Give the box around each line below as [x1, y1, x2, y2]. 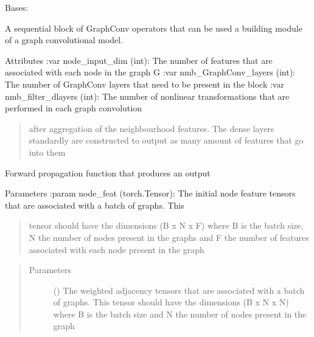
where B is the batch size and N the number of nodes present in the [53, 307, 307, 320]
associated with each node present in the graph [29, 243, 204, 255]
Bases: [5, 1, 29, 13]
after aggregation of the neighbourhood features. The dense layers [29, 122, 274, 134]
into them [29, 145, 66, 158]
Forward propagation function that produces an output [5, 166, 211, 179]
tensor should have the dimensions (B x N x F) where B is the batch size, [29, 219, 304, 232]
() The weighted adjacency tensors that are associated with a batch [53, 283, 305, 296]
